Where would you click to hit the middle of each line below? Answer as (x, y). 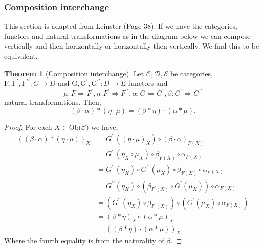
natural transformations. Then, (53, 102)
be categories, (191, 73)
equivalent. (21, 56)
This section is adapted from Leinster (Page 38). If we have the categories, (121, 26)
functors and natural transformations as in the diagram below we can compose (127, 36)
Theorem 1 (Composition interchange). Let (74, 73)
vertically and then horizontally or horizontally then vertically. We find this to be (132, 46)
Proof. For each (28, 127)
